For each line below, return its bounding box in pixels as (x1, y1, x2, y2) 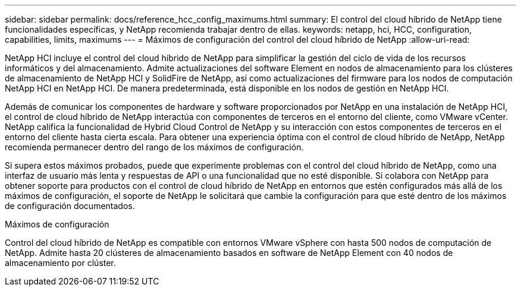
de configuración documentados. (5, 201, 135, 211)
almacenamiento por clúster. (5, 258, 116, 268)
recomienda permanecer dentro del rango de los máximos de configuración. (5, 142, 304, 152)
